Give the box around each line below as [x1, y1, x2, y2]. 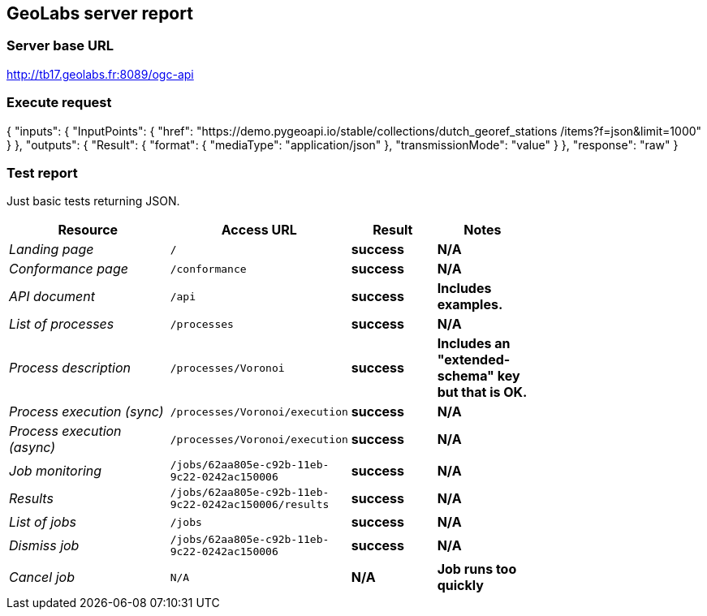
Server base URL [6, 37, 114, 54]
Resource [58, 222, 119, 239]
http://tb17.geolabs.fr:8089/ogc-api [6, 67, 194, 81]
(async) [9, 439, 56, 456]
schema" [437, 368, 494, 385]
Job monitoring [9, 463, 102, 480]
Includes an [437, 335, 511, 352]
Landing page [9, 241, 94, 258]
